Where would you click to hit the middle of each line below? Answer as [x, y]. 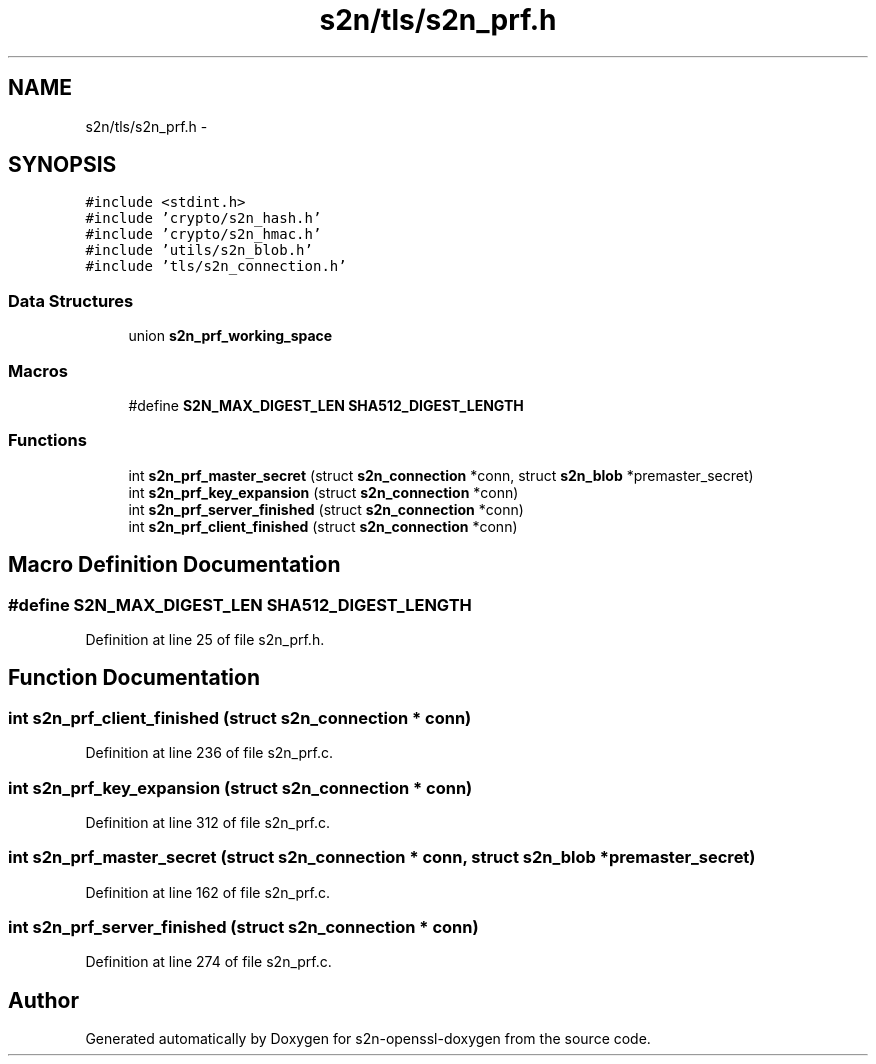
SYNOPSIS [62, 165]
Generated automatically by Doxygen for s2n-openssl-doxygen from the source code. [368, 1039]
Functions [47, 440]
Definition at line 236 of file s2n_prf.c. [209, 753]
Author [43, 1000]
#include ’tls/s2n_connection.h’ [216, 266]
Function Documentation [134, 678]
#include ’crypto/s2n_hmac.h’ [203, 234]
